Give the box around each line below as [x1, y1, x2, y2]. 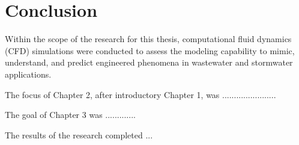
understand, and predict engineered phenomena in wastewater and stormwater [5, 56, 293, 69]
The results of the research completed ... [5, 128, 153, 141]
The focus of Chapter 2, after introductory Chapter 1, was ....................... [5, 88, 276, 100]
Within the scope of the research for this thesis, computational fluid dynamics [5, 32, 292, 45]
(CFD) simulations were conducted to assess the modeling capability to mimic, [5, 44, 295, 57]
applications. [5, 67, 52, 80]
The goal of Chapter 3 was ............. [5, 108, 136, 121]
